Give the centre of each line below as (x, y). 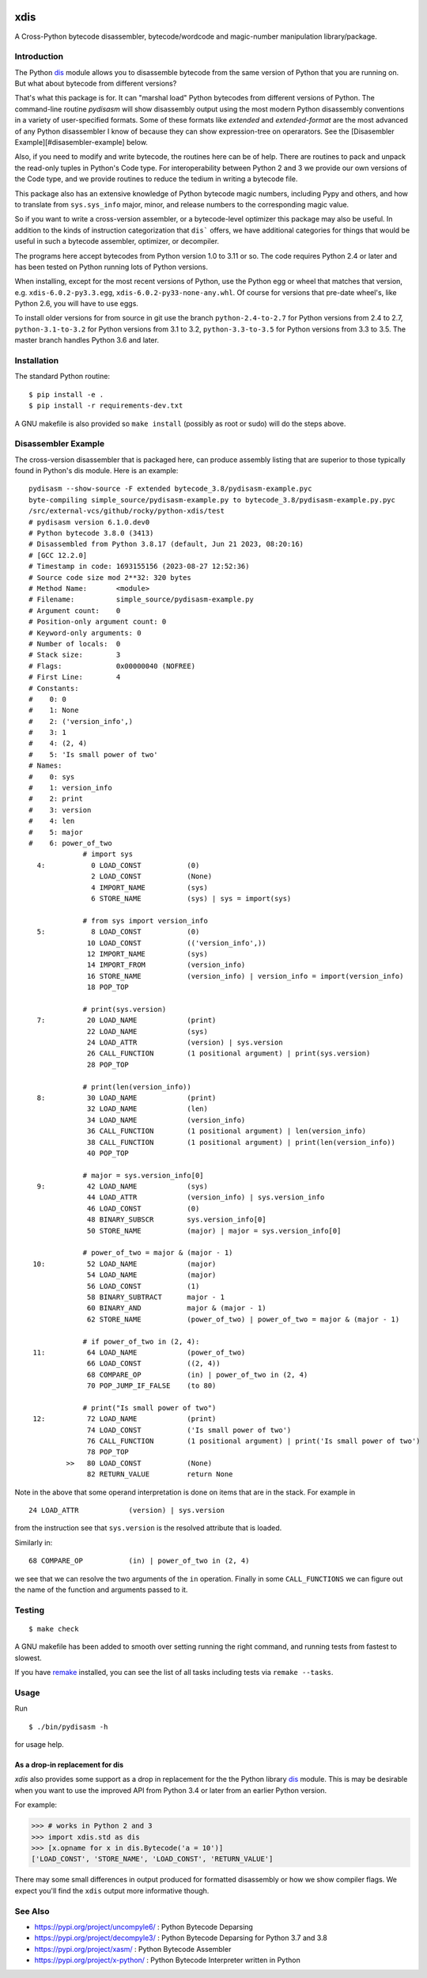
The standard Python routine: (62, 377)
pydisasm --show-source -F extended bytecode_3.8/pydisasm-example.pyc (170, 489)
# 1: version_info (70, 788)
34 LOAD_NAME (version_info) (166, 1120)
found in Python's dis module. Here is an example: (96, 471)
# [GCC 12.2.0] (58, 555)
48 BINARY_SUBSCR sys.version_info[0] (177, 1220)
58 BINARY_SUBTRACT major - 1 (156, 1297)
